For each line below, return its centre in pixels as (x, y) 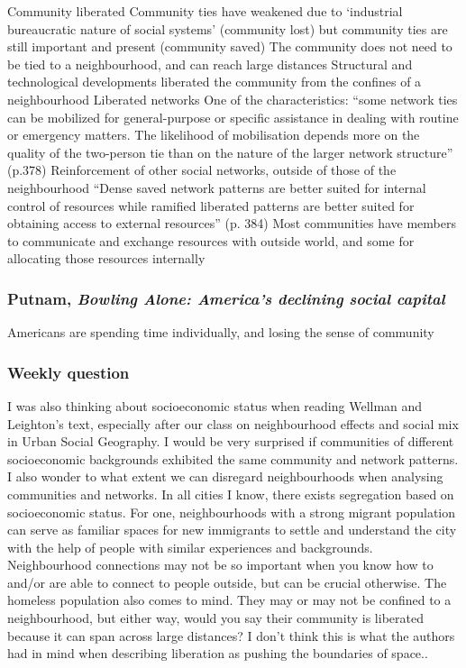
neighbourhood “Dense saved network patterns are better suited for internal (217, 187)
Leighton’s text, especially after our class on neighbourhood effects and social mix (233, 423)
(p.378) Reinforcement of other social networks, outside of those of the (202, 170)
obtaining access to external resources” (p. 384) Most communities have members (232, 223)
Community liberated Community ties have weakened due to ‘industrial (205, 11)
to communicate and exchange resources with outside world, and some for (211, 240)
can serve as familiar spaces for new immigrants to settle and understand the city (232, 530)
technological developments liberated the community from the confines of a (215, 82)
